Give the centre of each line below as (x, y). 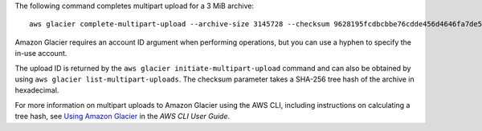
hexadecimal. (37, 90)
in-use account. (41, 54)
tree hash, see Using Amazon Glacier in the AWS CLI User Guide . (123, 117)
